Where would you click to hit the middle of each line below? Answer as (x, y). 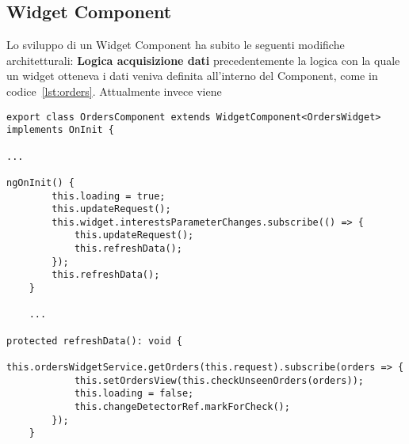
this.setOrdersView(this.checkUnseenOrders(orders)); (219, 380)
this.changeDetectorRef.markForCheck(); (182, 407)
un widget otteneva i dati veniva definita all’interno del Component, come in (192, 76)
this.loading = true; (109, 196)
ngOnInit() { (40, 182)
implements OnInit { (61, 130)
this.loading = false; (134, 394)
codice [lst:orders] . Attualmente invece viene (114, 91)
